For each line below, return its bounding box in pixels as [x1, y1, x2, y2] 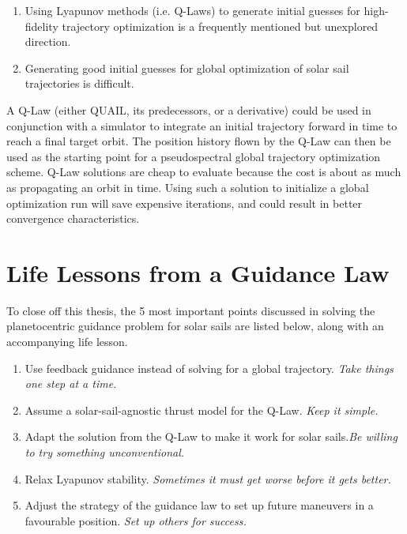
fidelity [24, 17, 58, 34]
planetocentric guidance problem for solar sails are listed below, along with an [6, 318, 384, 334]
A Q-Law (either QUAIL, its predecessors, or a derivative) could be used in [6, 101, 371, 118]
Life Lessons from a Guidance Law [6, 256, 390, 288]
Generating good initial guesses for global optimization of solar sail [24, 59, 349, 76]
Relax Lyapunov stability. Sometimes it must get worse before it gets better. [24, 470, 391, 487]
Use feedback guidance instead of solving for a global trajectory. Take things [24, 359, 394, 376]
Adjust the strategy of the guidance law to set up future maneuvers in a [24, 497, 374, 513]
